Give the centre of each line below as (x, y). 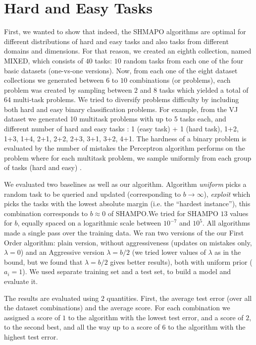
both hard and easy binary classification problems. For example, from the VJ (121, 109)
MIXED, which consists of (44, 60)
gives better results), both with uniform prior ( (181, 261)
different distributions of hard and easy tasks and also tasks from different (116, 41)
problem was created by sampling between (68, 89)
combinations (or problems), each (180, 80)
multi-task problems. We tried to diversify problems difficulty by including (126, 99)
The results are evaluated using (51, 298)
